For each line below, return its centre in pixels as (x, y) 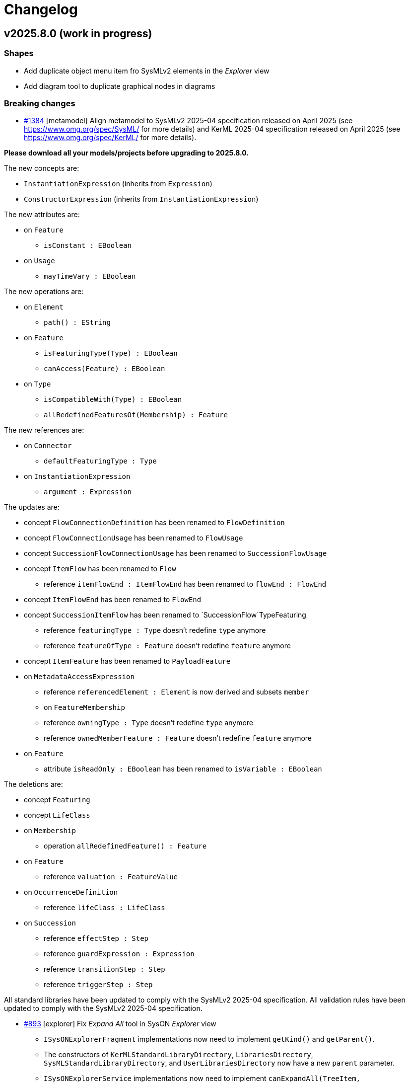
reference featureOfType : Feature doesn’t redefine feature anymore (167, 646)
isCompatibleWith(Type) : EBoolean (113, 400)
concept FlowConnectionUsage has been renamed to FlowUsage (134, 538)
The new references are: (44, 430)
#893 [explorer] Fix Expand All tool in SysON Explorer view (120, 1024)
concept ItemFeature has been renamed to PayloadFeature (127, 661)
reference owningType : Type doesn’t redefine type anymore (149, 723)
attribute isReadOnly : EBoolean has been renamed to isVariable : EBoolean (183, 769)
